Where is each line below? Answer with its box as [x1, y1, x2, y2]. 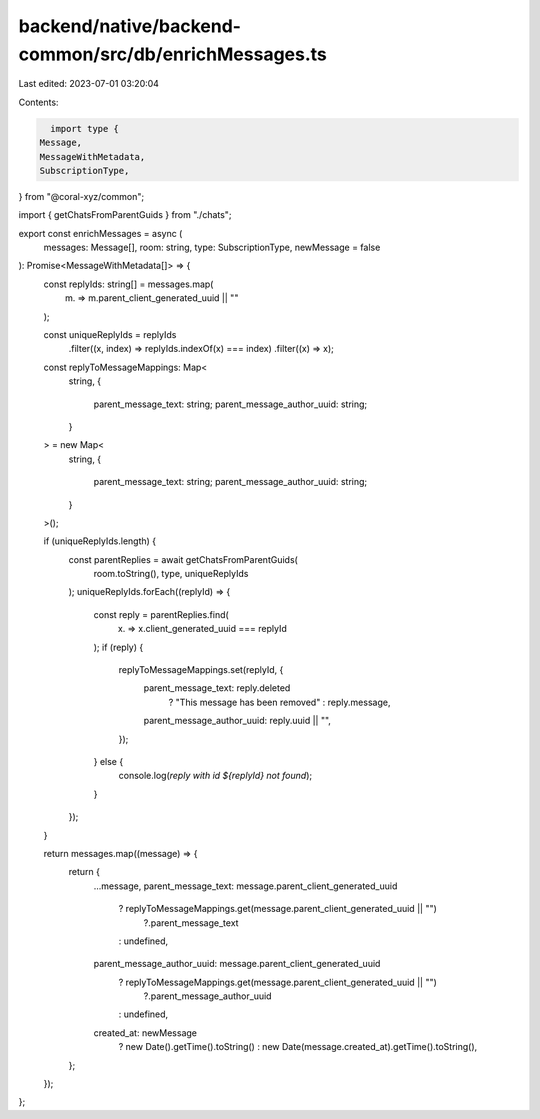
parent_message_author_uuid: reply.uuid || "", [143, 715, 332, 727]
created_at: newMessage [93, 1026, 198, 1039]
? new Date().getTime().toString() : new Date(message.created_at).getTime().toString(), [118, 1041, 478, 1053]
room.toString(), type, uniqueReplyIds [93, 568, 249, 580]
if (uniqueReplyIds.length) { [43, 535, 157, 547]
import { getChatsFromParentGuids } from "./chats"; [18, 209, 232, 221]
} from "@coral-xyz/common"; [18, 190, 145, 202]
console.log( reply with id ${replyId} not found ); [118, 770, 313, 782]
